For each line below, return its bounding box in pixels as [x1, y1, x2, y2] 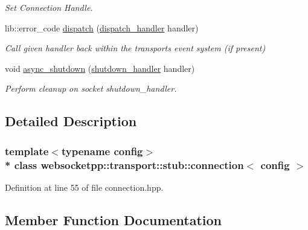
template [5, 143, 49, 158]
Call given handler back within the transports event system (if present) [5, 42, 266, 54]
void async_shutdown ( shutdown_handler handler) [5, 62, 195, 74]
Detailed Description [5, 112, 137, 130]
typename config [61, 143, 143, 158]
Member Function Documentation [5, 210, 222, 229]
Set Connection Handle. [5, 1, 93, 13]
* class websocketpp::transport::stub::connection [5, 157, 244, 172]
